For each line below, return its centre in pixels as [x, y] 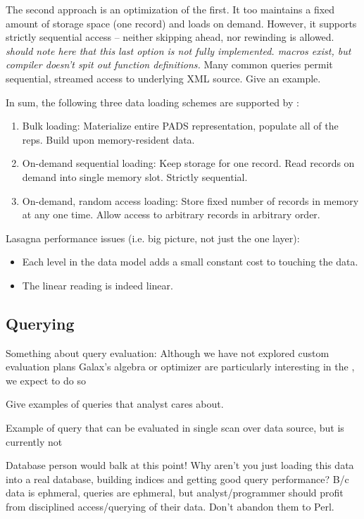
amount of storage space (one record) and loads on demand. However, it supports [181, 23]
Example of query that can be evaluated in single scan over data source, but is [175, 428]
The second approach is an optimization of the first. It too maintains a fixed [170, 9]
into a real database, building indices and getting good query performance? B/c [177, 479]
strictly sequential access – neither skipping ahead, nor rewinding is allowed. [170, 37]
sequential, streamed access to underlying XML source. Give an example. [163, 78]
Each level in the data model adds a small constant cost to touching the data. [190, 262]
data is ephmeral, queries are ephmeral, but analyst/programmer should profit [175, 493]
